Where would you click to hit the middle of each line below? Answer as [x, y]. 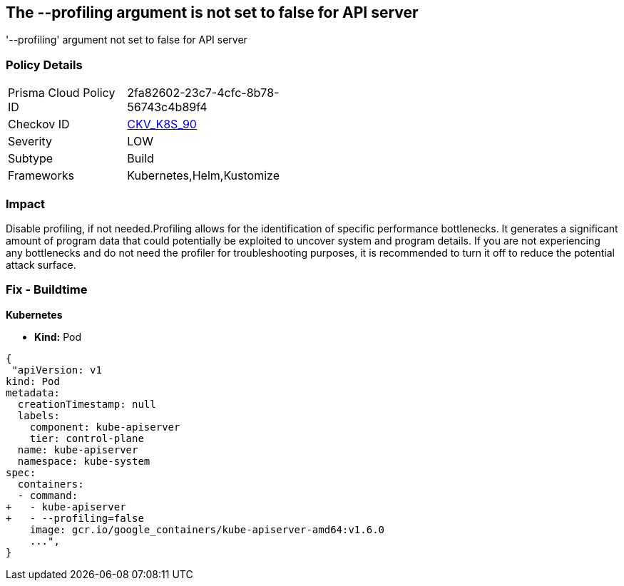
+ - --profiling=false [75, 518]
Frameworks [41, 176]
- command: [48, 495]
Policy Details [44, 65]
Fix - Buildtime [47, 290]
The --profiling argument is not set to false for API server [212, 12]
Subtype [31, 159]
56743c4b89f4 [167, 107]
